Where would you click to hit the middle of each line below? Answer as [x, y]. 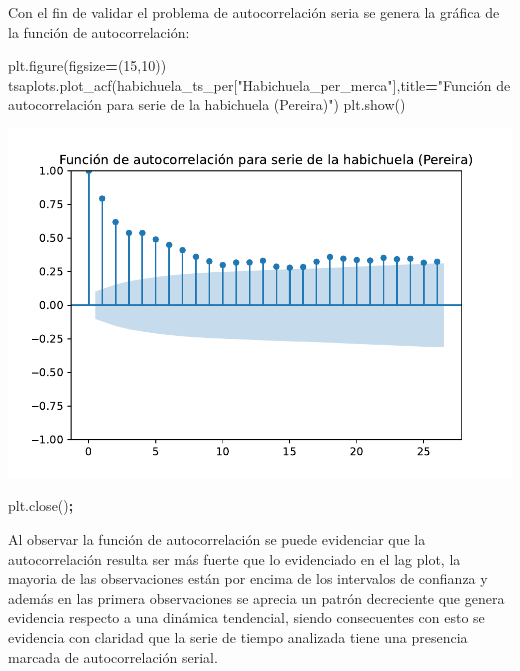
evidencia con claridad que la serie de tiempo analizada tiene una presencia [238, 637]
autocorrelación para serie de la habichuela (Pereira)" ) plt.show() [207, 104]
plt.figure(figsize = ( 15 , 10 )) [87, 65]
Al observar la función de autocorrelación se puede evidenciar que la [217, 539]
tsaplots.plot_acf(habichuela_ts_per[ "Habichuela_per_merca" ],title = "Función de [259, 84]
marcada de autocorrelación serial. [113, 656]
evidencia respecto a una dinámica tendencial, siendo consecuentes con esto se [246, 617]
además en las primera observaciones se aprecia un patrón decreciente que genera [256, 597]
